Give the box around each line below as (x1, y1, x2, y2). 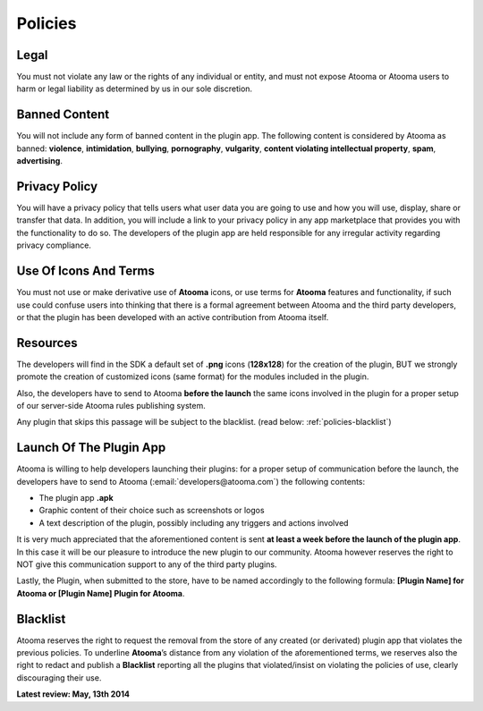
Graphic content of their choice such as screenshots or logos (38, 505, 265, 516)
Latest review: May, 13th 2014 (16, 689, 130, 699)
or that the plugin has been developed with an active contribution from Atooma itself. (16, 311, 329, 322)
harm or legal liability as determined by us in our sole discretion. (16, 83, 253, 94)
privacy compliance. (16, 240, 91, 250)
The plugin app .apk (38, 493, 114, 504)
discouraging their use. (16, 672, 102, 683)
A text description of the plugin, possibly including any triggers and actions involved (38, 517, 349, 528)
